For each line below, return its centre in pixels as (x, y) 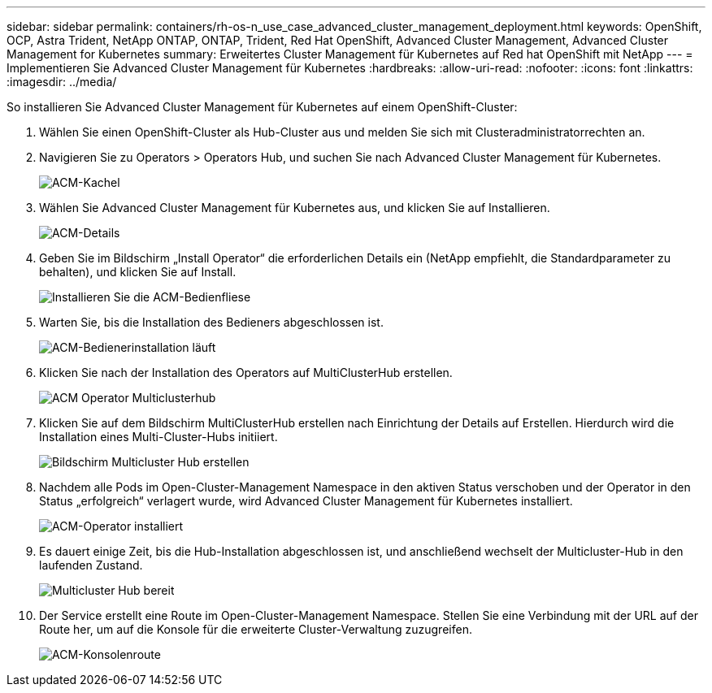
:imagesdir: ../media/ (62, 82)
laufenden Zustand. (91, 565)
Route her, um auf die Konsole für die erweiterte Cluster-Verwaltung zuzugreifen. (256, 629)
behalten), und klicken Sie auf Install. (138, 272)
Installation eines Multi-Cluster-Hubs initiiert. (158, 437)
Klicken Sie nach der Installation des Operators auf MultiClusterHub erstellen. (246, 372)
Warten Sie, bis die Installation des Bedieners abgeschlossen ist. (211, 322)
